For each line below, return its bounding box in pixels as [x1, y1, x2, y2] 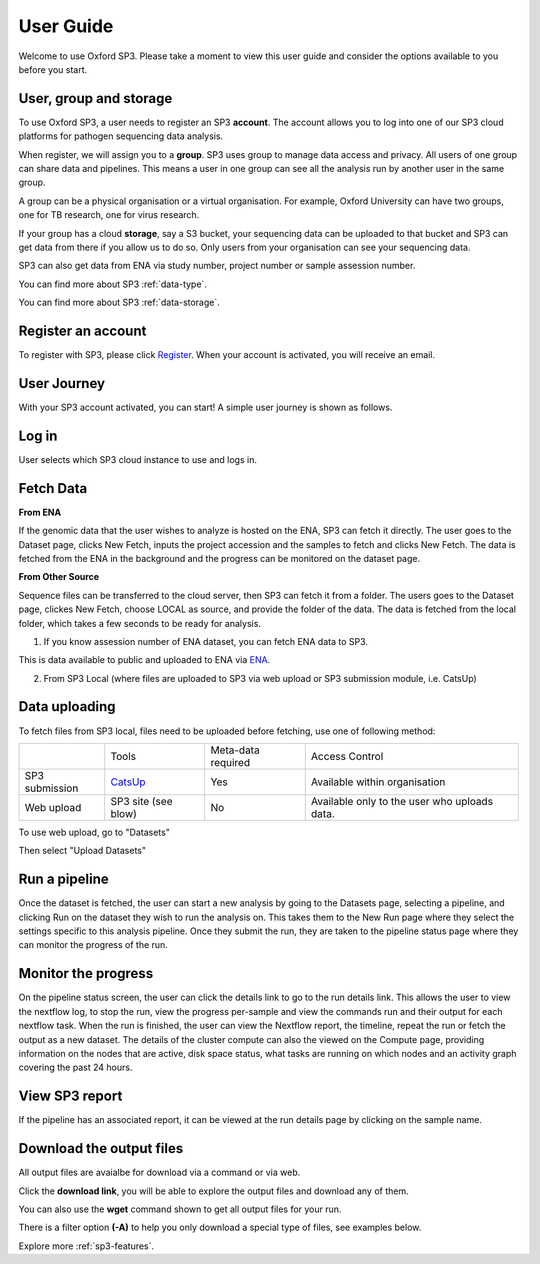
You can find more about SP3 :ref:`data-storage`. [18, 296, 220, 309]
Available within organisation [310, 775, 446, 789]
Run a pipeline [18, 871, 109, 888]
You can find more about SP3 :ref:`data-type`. [18, 278, 207, 290]
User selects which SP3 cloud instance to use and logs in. [18, 453, 257, 465]
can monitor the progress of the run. [18, 939, 169, 951]
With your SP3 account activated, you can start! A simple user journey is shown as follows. [18, 401, 393, 413]
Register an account [18, 322, 147, 339]
